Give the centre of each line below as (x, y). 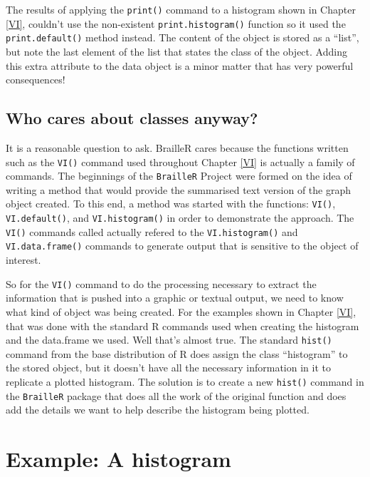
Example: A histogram (118, 459)
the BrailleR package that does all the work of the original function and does (176, 395)
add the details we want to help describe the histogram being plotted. (158, 410)
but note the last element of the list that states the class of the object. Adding (176, 51)
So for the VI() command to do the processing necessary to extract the (161, 283)
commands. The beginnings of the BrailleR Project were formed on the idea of (179, 176)
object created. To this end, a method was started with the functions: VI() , (171, 204)
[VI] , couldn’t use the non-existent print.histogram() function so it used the (176, 23)
